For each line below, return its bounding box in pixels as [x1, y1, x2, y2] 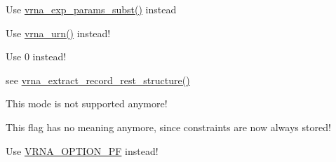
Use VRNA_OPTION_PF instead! [6, 143, 159, 158]
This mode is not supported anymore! [6, 96, 168, 111]
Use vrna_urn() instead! [6, 25, 111, 40]
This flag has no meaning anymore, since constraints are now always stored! [6, 119, 331, 134]
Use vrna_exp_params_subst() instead [6, 2, 177, 16]
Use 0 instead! [6, 49, 67, 64]
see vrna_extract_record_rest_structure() [6, 72, 190, 87]
